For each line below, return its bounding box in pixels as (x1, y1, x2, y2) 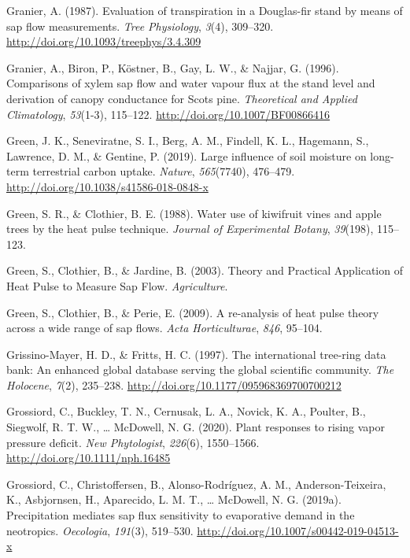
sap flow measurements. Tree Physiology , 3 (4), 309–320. (6, 17, 274, 34)
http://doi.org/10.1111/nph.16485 (6, 449, 171, 466)
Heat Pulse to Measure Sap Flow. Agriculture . (6, 277, 228, 294)
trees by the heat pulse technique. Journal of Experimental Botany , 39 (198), (6, 220, 374, 237)
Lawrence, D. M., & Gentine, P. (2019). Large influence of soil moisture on (6, 147, 367, 164)
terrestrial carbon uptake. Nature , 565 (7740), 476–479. (32, 163, 295, 179)
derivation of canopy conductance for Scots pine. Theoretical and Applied (6, 90, 357, 106)
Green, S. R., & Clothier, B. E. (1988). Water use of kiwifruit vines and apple (6, 205, 382, 221)
